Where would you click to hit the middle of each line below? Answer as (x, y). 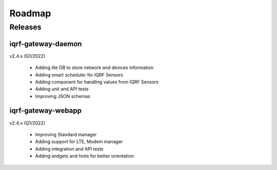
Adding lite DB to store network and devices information (94, 68)
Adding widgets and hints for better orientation (85, 156)
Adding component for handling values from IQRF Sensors (97, 82)
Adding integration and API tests (69, 149)
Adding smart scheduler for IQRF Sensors (79, 75)
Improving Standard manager (66, 134)
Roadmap (30, 13)
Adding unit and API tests (62, 89)
